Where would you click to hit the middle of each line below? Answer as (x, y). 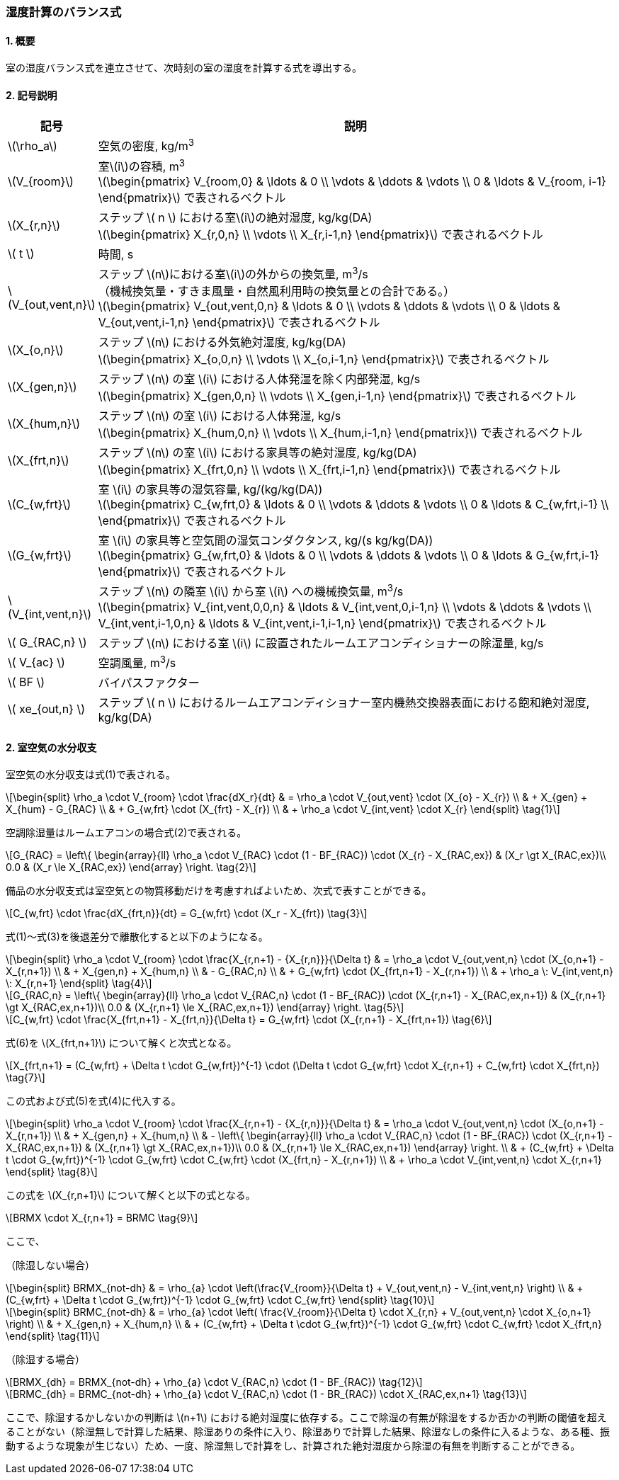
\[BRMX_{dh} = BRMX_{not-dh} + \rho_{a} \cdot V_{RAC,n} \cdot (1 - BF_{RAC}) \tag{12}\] (214, 1382)
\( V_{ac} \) (36, 662)
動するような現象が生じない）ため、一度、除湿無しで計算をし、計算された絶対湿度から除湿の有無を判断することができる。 (293, 1446)
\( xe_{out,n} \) (47, 709)
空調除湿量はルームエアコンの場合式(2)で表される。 (126, 833)
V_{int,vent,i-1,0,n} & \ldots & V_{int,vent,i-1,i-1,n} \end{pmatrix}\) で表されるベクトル (322, 623)
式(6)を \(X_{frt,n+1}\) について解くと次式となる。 (121, 1043)
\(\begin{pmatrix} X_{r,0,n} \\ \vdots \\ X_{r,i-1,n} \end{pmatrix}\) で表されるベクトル (320, 235)
